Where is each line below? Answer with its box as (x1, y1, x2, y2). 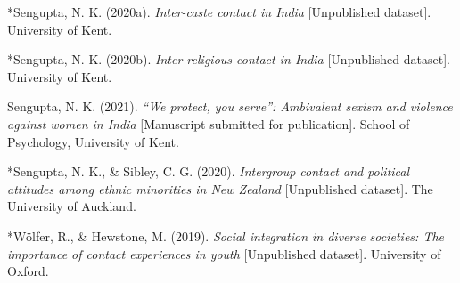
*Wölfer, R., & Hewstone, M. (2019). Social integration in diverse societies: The (7, 226, 445, 245)
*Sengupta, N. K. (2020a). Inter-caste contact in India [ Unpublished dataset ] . (7, 3, 431, 20)
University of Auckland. (7, 197, 136, 215)
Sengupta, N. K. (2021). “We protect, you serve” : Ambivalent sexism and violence (7, 97, 453, 116)
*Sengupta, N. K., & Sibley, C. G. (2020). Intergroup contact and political (7, 162, 410, 181)
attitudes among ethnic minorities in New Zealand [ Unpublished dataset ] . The (7, 179, 433, 198)
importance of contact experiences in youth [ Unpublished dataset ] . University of (7, 244, 441, 263)
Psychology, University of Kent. (7, 132, 179, 150)
